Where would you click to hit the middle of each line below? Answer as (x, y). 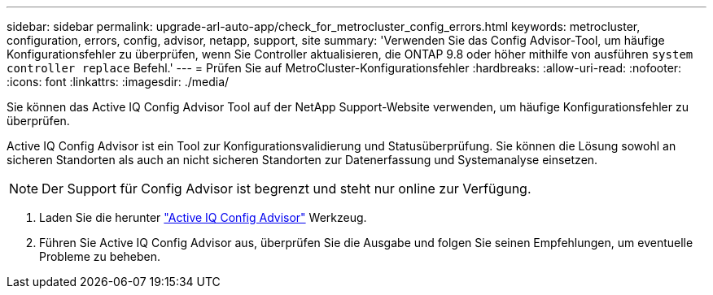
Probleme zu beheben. (100, 256)
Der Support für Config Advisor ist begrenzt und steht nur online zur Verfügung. (287, 189)
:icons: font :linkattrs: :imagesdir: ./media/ (118, 82)
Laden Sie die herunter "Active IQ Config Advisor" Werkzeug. (203, 217)
